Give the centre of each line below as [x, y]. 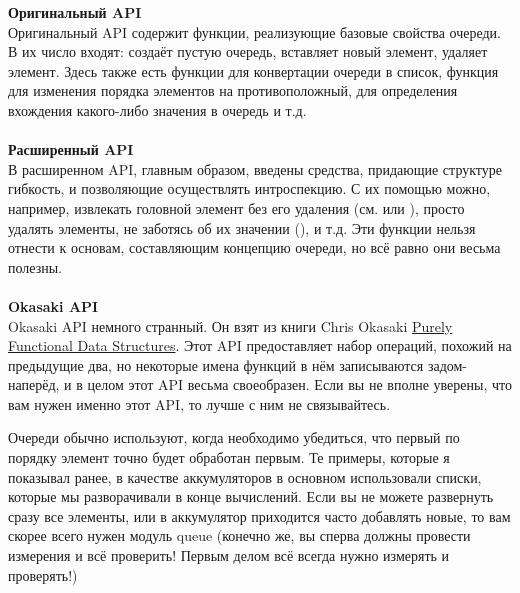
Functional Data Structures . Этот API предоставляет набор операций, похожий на [260, 345]
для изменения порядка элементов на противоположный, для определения [233, 90]
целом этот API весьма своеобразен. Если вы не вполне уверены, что [299, 384]
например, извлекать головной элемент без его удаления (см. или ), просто [236, 207]
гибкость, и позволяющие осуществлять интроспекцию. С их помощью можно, [249, 188]
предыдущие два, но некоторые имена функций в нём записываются [216, 364]
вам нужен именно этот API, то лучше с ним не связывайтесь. [199, 403]
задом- [447, 364]
